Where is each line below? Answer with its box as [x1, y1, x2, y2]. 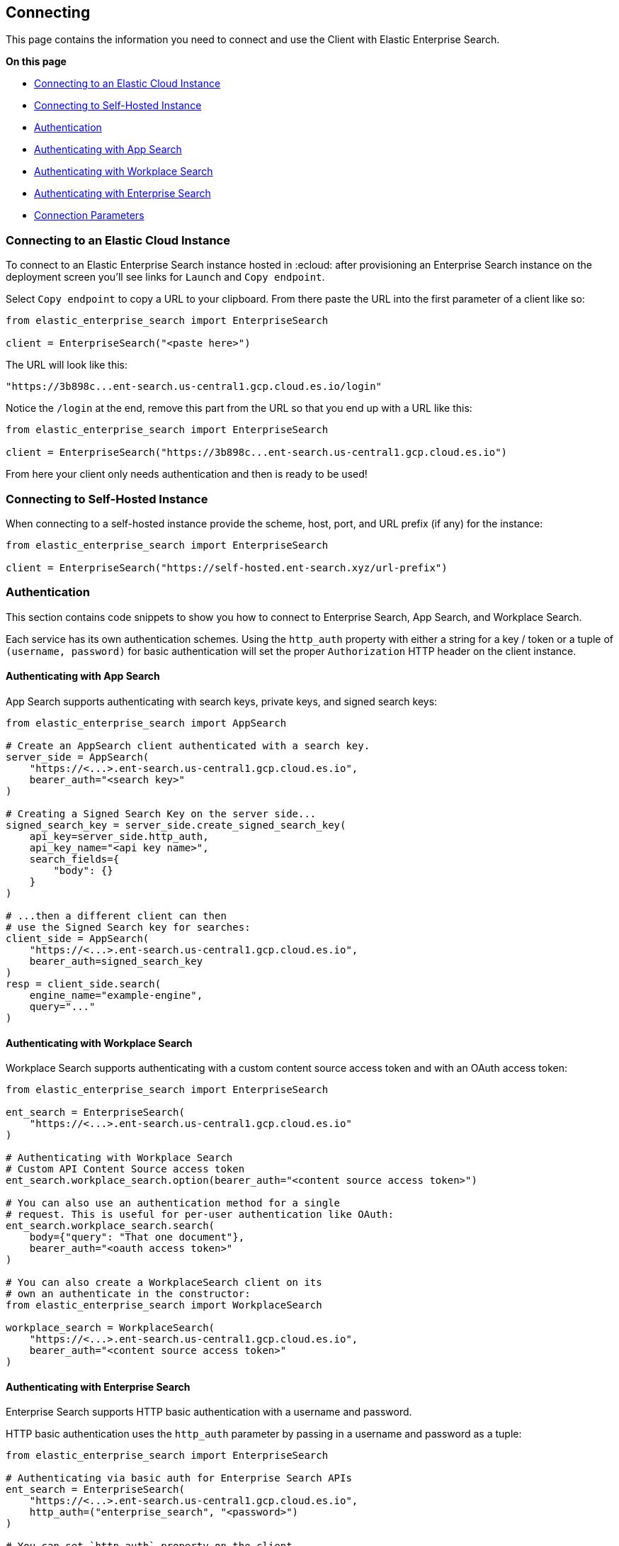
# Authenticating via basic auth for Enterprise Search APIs [6, 1472, 352, 1484]
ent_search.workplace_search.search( [6, 1220, 215, 1232]
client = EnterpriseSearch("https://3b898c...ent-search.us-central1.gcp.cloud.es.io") [6, 447, 508, 459]
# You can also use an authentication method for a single [6, 1197, 341, 1209]
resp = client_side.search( [6, 978, 161, 990]
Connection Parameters [34, 209, 144, 222]
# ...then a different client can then [6, 909, 227, 922]
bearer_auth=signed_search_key [29, 955, 203, 967]
